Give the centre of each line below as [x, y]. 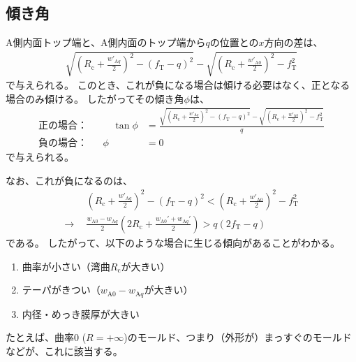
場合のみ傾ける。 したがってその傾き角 [95, 98]
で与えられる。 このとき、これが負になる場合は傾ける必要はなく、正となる [178, 85]
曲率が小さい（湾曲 [66, 266]
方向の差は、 [294, 42]
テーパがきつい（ [61, 290]
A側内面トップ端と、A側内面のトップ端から [106, 42]
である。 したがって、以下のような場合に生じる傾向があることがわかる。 [173, 242]
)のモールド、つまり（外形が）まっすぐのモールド [238, 337]
